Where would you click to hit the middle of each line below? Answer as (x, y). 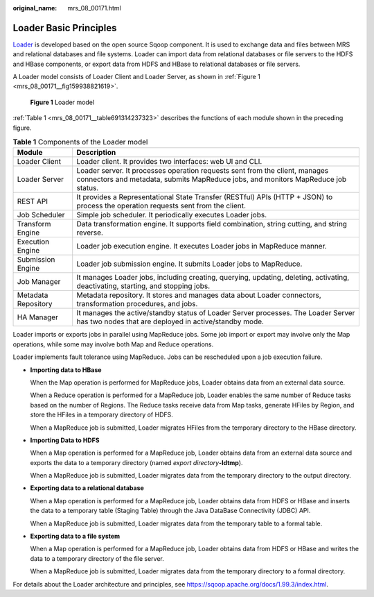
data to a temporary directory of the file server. (97, 558)
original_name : (35, 8)
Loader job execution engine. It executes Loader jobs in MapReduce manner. (202, 246)
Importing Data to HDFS (65, 440)
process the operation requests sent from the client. (161, 206)
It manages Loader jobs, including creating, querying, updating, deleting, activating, (213, 278)
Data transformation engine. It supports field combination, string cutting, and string (212, 224)
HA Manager (38, 317)
